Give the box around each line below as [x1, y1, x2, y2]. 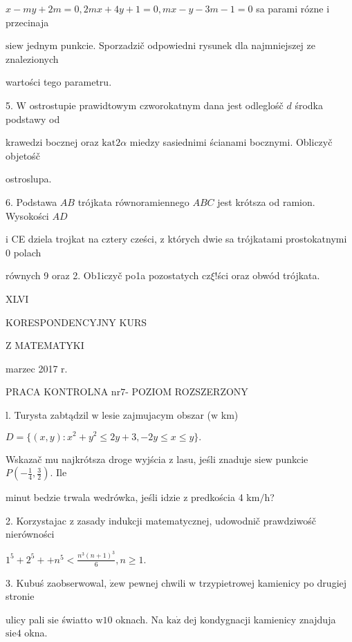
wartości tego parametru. [6, 75, 112, 89]
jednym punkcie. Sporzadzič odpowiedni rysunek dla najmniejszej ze [26, 38, 315, 53]
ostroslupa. [6, 171, 52, 186]
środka [295, 97, 323, 112]
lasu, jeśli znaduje [176, 451, 252, 466]
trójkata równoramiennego [77, 194, 189, 209]
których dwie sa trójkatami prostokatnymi [167, 232, 347, 246]
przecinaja [6, 15, 49, 29]
